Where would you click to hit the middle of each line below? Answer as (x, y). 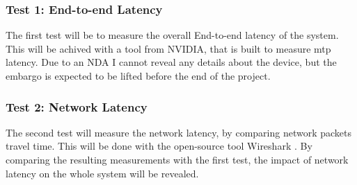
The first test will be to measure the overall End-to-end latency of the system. (172, 35)
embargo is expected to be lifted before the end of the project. (138, 76)
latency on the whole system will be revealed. (102, 173)
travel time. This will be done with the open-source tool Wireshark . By (159, 146)
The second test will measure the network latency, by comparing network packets (179, 132)
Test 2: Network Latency (77, 106)
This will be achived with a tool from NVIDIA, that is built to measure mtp (168, 48)
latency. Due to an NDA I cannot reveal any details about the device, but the (171, 62)
